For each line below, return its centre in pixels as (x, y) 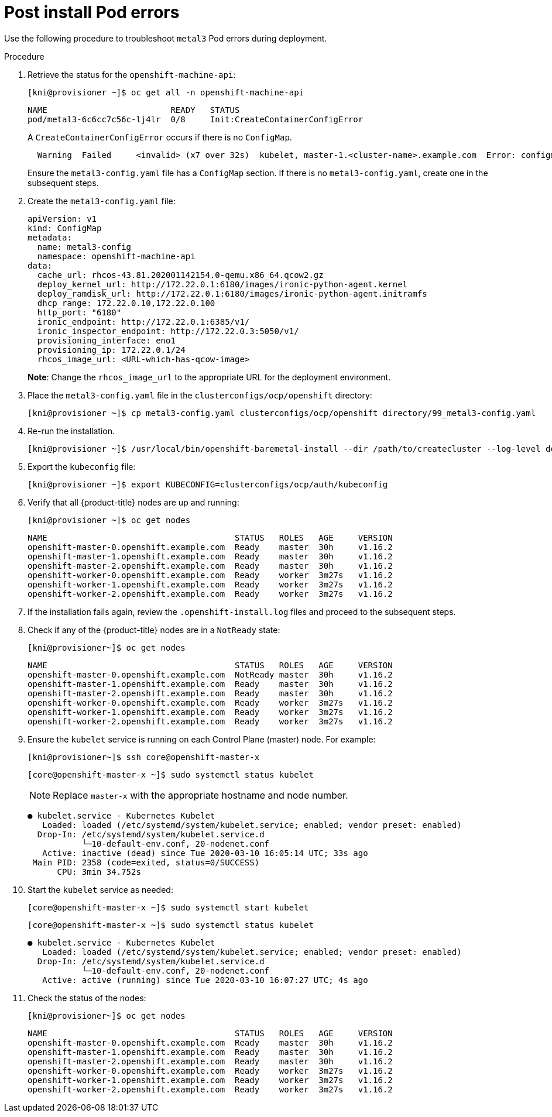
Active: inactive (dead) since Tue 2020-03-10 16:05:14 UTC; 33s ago (205, 853)
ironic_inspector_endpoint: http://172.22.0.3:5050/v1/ (168, 331)
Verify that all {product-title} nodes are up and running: (133, 502)
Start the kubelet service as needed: (100, 889)
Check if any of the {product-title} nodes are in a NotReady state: (154, 630)
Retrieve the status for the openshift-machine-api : (132, 74)
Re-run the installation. (71, 431)
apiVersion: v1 (62, 219)
